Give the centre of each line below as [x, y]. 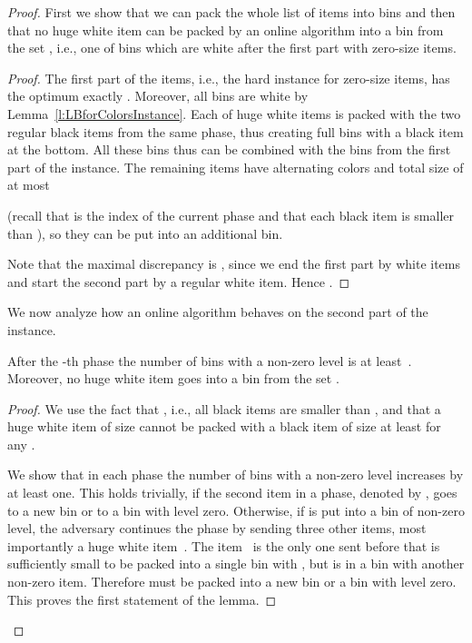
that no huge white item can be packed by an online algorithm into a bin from [226, 30]
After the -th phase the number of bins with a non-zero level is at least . [210, 360]
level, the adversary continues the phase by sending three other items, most [217, 528]
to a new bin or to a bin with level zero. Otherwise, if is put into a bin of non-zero [236, 510]
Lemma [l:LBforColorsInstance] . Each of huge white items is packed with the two [234, 113]
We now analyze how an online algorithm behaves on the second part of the [218, 312]
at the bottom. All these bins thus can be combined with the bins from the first [229, 149]
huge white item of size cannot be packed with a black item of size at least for [224, 426]
